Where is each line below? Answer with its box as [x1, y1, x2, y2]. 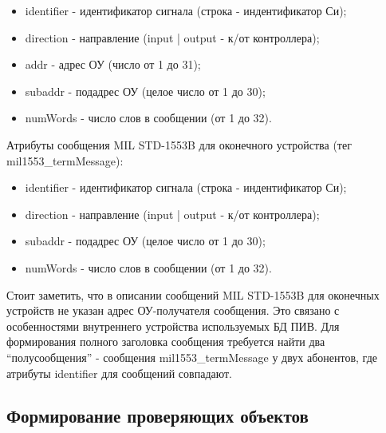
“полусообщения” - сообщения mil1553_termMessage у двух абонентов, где [6, 348, 377, 365]
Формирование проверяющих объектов [6, 403, 309, 428]
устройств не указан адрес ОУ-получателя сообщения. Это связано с [6, 302, 340, 319]
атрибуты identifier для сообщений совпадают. [6, 364, 233, 381]
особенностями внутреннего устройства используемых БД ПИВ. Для [6, 317, 340, 334]
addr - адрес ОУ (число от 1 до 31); [25, 56, 201, 73]
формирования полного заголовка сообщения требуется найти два [6, 333, 325, 350]
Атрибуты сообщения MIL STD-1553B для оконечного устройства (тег [6, 136, 352, 153]
